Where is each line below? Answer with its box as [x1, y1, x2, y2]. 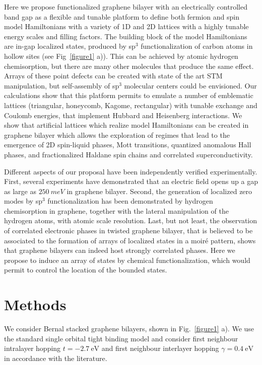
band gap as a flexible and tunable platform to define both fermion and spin [4, 11, 239, 22]
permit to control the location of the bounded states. [4, 264, 167, 275]
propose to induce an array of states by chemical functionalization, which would [4, 254, 250, 265]
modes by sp [4, 196, 42, 206]
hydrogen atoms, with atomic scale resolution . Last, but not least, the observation [4, 215, 257, 226]
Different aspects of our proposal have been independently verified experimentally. [4, 166, 257, 176]
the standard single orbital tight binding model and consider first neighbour [4, 333, 238, 343]
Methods [4, 294, 67, 315]
